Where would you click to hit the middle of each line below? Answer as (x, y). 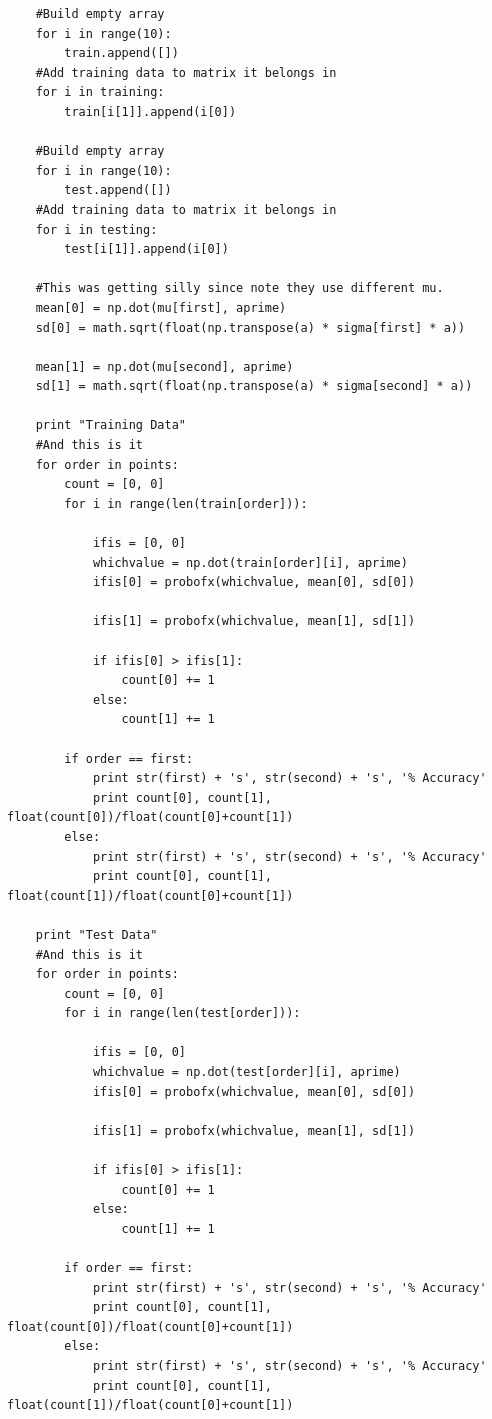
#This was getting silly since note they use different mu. (239, 288)
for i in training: (100, 92)
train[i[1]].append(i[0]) (150, 111)
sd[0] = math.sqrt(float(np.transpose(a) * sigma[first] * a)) (250, 327)
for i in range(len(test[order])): (182, 1013)
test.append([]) (118, 190)
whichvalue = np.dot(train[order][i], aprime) (250, 562)
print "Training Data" (110, 425)
